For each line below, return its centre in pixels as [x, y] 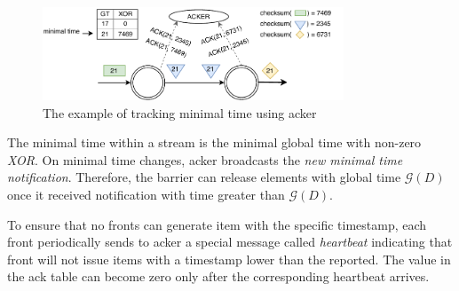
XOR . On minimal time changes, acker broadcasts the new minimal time [205, 159]
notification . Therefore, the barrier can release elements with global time [204, 177]
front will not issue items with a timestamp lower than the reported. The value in [229, 259]
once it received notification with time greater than [146, 194]
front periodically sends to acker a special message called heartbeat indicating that [230, 242]
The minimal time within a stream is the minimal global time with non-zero [214, 142]
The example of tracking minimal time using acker [180, 112]
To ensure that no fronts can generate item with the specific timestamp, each [217, 224]
